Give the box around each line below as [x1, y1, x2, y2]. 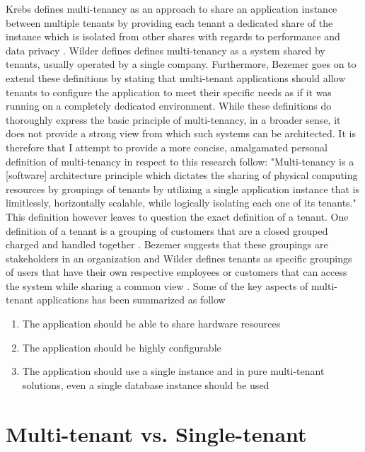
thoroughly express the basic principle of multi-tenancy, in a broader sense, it [6, 112, 341, 127]
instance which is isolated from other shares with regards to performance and [6, 29, 340, 44]
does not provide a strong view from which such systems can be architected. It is [6, 126, 356, 141]
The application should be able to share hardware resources [22, 316, 281, 331]
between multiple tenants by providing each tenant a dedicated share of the [6, 15, 333, 30]
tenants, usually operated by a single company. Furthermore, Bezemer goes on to [6, 57, 357, 71]
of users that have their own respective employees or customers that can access [6, 265, 347, 279]
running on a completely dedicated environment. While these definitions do [6, 98, 332, 113]
